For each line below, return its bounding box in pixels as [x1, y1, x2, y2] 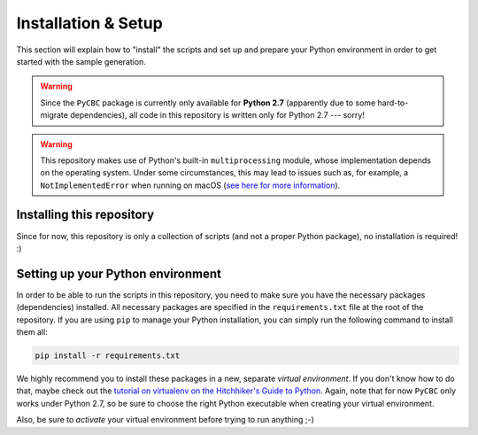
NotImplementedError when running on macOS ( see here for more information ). [40, 180, 341, 190]
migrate [40, 110, 68, 120]
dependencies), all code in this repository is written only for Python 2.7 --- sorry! [69, 110, 365, 120]
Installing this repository [16, 207, 155, 222]
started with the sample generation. [16, 56, 146, 66]
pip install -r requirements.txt [35, 351, 181, 361]
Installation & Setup [16, 13, 163, 33]
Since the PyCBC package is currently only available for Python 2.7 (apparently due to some [40, 97, 376, 108]
